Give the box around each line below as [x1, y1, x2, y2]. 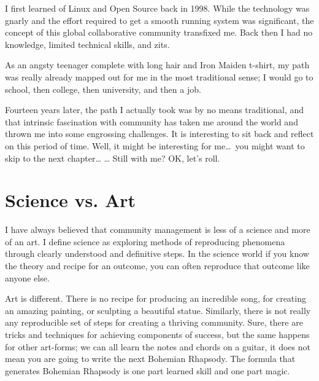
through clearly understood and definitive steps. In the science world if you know [5, 247, 309, 260]
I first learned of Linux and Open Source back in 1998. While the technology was [5, 2, 310, 14]
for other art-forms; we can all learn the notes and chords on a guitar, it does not [5, 340, 310, 353]
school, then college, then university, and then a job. [5, 82, 201, 95]
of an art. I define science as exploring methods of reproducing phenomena [5, 235, 285, 248]
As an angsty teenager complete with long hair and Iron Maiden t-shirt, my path [5, 58, 310, 71]
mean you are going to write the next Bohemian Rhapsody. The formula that [5, 352, 296, 365]
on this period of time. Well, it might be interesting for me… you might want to [5, 139, 305, 152]
